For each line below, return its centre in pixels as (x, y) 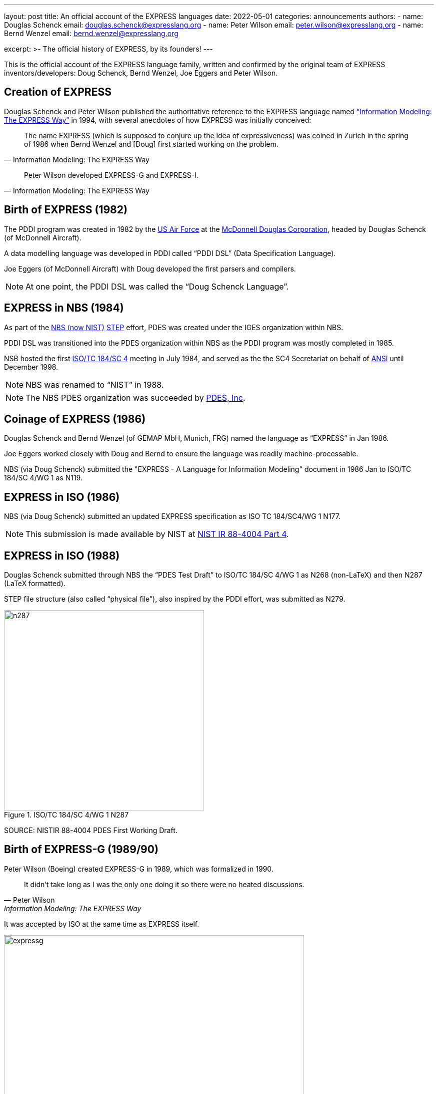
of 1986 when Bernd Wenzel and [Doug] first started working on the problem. (151, 144)
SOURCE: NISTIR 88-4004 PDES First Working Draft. (91, 831)
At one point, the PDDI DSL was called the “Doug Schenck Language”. (157, 286)
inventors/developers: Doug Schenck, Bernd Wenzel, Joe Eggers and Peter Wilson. (141, 73)
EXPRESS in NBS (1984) (64, 308)
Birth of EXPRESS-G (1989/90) (81, 850)
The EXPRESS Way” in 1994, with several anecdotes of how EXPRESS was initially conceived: (158, 120)
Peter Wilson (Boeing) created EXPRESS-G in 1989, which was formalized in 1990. (139, 869)
